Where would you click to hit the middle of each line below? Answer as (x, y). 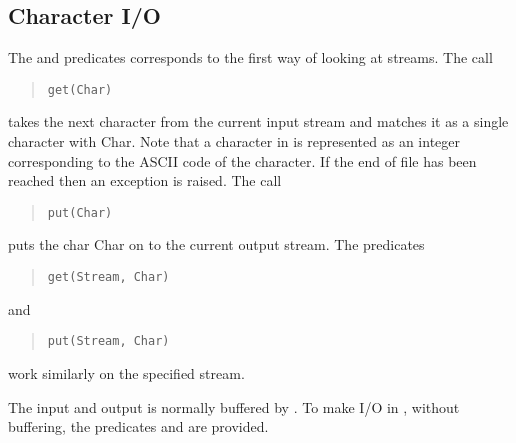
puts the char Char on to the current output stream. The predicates (216, 244)
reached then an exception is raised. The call (145, 180)
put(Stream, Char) (108, 341)
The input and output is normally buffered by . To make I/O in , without (234, 406)
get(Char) (80, 89)
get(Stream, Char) (108, 277)
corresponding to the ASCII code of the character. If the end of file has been (242, 160)
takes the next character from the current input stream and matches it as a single (258, 121)
